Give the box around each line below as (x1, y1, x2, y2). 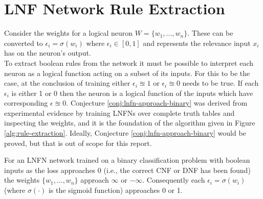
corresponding (4, 97, 48, 108)
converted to (4, 37, 43, 48)
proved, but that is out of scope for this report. (4, 137, 152, 148)
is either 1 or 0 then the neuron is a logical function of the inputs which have (11, 87, 253, 98)
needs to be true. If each (182, 78, 259, 88)
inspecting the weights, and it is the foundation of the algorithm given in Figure (4, 117, 255, 128)
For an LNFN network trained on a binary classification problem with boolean (4, 155, 250, 165)
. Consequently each (142, 175, 205, 185)
